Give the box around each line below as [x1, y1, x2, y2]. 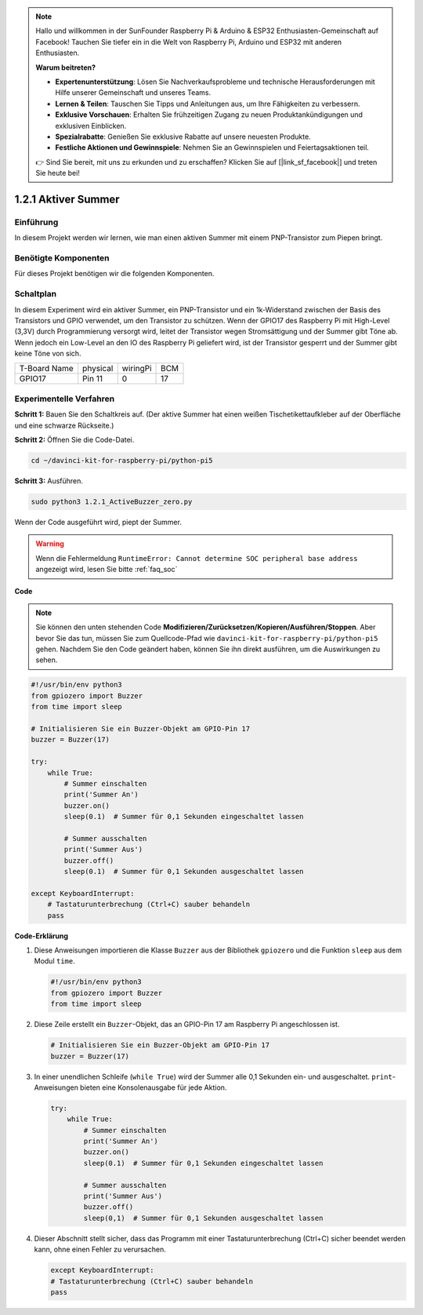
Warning [35, 539, 64, 548]
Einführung [14, 217, 59, 228]
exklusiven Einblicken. [55, 121, 127, 130]
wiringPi [121, 363, 152, 374]
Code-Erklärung [14, 931, 69, 941]
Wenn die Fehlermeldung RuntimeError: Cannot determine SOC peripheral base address [35, 553, 358, 563]
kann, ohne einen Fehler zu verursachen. [34, 1244, 166, 1255]
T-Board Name [19, 363, 74, 374]
